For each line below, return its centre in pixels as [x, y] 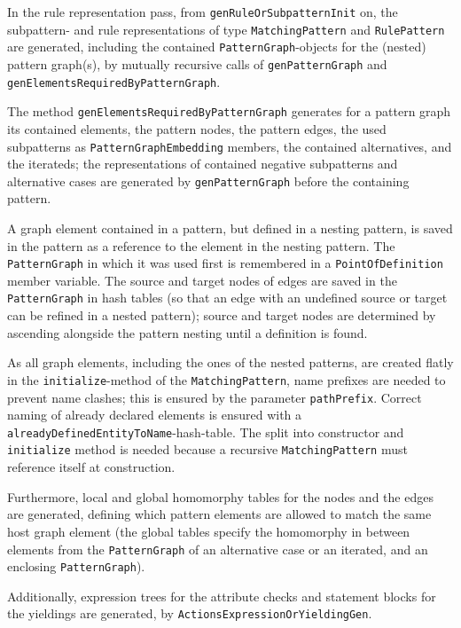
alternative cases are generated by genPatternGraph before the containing [208, 181]
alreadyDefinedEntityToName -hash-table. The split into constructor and [206, 432]
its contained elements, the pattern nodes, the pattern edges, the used [197, 128]
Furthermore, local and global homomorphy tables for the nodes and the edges [220, 496]
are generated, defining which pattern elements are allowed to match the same [219, 514]
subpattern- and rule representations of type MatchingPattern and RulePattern [226, 29]
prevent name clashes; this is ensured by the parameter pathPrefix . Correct [215, 397]
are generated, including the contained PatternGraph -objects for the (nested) [217, 47]
